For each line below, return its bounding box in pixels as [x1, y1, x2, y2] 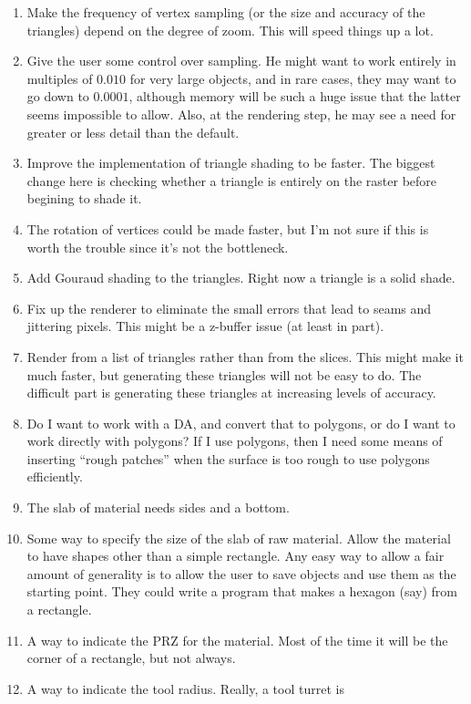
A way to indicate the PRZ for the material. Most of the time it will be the [26, 630, 448, 649]
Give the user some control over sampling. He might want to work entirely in [26, 51, 456, 70]
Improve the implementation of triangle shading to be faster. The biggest [26, 153, 435, 172]
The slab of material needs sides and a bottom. [26, 498, 290, 517]
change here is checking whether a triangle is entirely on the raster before [26, 171, 437, 190]
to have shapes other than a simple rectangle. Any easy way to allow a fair [26, 546, 445, 565]
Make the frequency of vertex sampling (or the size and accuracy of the [26, 3, 425, 21]
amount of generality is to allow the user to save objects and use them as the [26, 564, 456, 583]
